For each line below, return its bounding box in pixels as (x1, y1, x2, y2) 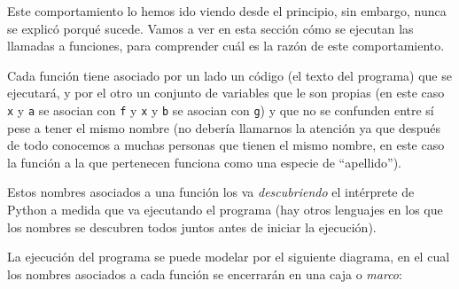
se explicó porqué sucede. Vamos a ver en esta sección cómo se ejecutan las (7, 19, 414, 37)
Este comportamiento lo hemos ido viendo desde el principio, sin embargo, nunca (7, 2, 447, 20)
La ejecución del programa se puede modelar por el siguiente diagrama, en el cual (7, 247, 450, 266)
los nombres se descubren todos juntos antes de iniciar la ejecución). (7, 217, 377, 236)
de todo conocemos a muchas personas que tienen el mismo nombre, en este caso (7, 136, 445, 154)
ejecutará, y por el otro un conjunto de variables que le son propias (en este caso (7, 83, 445, 102)
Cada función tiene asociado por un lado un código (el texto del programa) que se (7, 66, 452, 84)
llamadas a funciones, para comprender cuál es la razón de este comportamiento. (7, 36, 445, 55)
